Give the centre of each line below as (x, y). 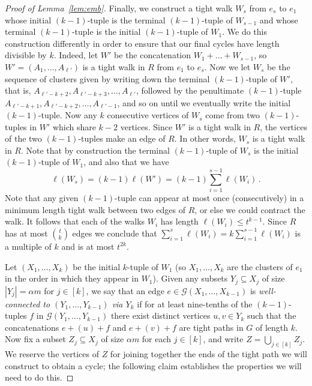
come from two (232, 115)
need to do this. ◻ (39, 377)
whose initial (28, 20)
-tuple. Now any (67, 115)
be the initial (97, 266)
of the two (23, 138)
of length (272, 327)
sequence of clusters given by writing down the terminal (107, 78)
